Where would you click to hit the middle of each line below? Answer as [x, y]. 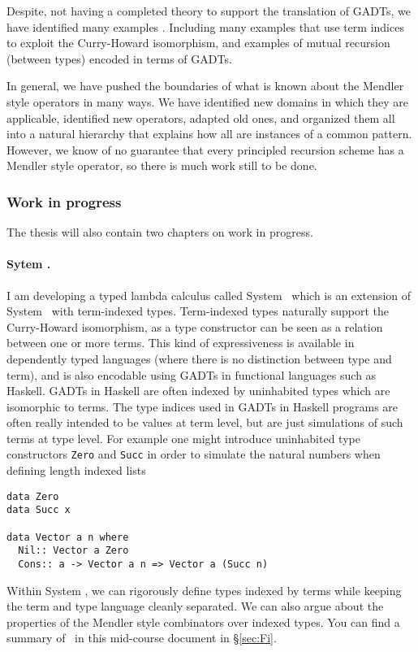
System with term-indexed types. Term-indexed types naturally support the [198, 311]
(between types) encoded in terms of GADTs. [119, 58]
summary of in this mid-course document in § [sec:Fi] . [142, 638]
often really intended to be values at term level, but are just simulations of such [205, 422]
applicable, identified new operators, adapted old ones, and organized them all [201, 117]
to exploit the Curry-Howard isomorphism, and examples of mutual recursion [198, 43]
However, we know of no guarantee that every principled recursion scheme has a [205, 149]
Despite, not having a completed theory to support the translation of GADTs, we [209, 11]
